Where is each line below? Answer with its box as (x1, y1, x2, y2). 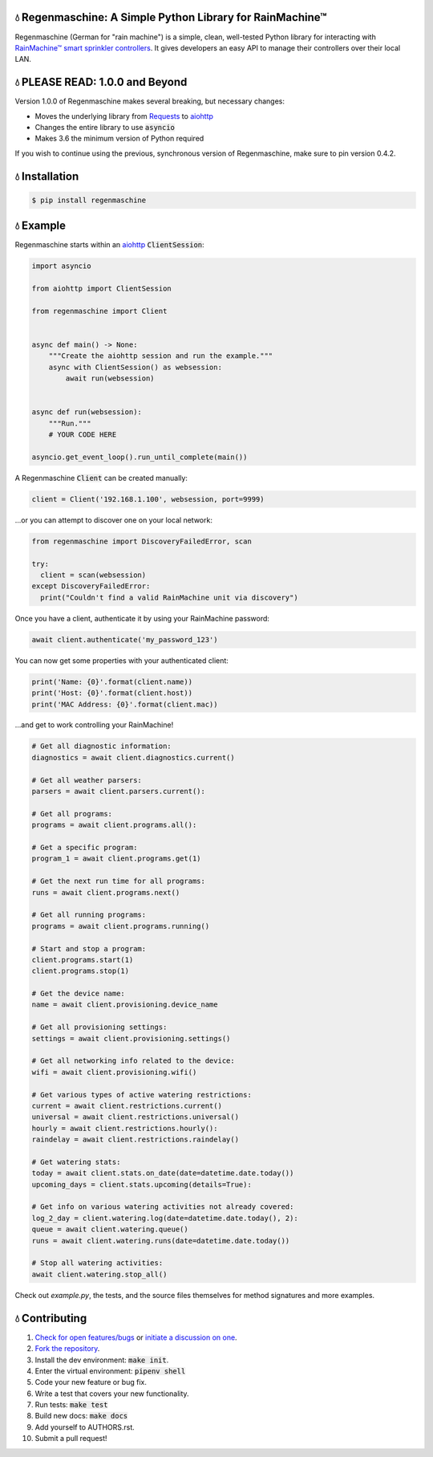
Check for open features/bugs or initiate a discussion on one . (34, 1333, 237, 1342)
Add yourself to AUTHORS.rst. (34, 1422, 136, 1432)
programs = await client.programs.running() (31, 922, 210, 930)
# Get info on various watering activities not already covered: (31, 1203, 294, 1211)
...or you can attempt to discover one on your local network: (14, 515, 212, 525)
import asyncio (31, 262, 91, 271)
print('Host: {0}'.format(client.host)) (31, 689, 192, 698)
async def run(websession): (31, 408, 142, 417)
